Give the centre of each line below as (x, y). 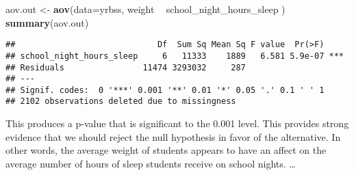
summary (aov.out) (47, 22)
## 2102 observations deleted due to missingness (121, 102)
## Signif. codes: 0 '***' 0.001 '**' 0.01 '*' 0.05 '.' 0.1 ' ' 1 (165, 90)
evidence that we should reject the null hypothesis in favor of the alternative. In (173, 136)
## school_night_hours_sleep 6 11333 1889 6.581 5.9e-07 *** (175, 56)
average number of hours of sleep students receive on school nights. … (151, 163)
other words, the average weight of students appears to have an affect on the (166, 150)
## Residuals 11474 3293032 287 (126, 67)
